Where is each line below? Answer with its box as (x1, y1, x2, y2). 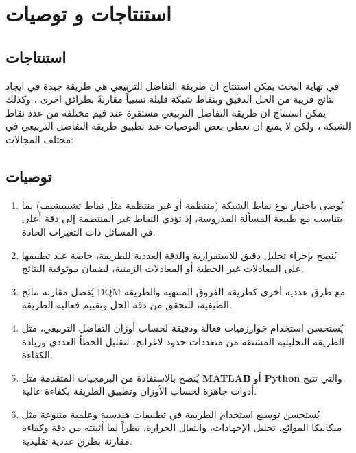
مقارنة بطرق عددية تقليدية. (21, 434, 132, 448)
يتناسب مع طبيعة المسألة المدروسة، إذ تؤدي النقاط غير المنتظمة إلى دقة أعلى (21, 211, 343, 225)
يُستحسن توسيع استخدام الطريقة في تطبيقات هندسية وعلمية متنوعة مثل (21, 406, 320, 421)
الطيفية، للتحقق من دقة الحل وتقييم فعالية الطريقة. (21, 297, 232, 312)
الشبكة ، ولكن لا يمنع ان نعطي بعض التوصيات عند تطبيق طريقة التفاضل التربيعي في (5, 119, 351, 133)
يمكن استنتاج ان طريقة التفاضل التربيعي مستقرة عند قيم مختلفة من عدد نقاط (5, 105, 327, 119)
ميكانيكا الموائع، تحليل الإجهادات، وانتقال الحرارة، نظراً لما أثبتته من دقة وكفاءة (21, 420, 342, 434)
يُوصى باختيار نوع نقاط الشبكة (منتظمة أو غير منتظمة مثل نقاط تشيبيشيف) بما (21, 197, 344, 212)
